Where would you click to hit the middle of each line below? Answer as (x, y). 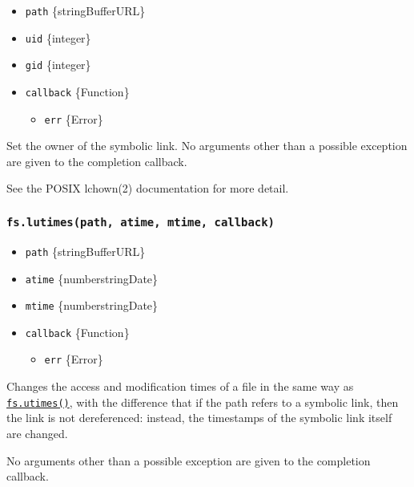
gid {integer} (58, 65)
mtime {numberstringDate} (92, 305)
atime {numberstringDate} (92, 278)
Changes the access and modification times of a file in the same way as (180, 386)
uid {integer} (58, 37)
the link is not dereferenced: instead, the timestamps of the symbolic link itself (199, 418)
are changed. (37, 433)
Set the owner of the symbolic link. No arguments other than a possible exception (207, 146)
